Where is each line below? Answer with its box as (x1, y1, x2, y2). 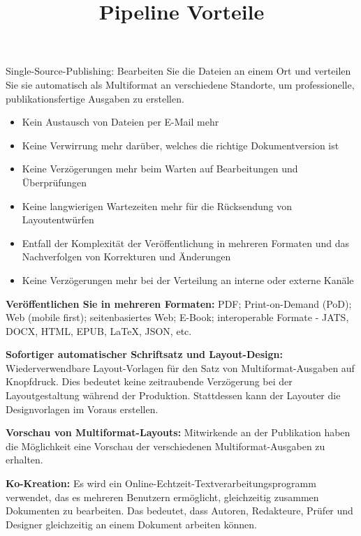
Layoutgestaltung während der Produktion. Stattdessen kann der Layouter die (6, 388, 341, 403)
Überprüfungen (22, 174, 87, 189)
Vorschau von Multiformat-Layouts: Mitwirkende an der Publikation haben (6, 425, 351, 440)
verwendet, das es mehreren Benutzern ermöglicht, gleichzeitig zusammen (6, 489, 319, 504)
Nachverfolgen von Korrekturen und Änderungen (22, 249, 231, 264)
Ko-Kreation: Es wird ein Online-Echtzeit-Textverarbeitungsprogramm (6, 476, 316, 491)
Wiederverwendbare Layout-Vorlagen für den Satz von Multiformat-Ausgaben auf (6, 360, 355, 375)
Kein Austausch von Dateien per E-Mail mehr (22, 114, 219, 129)
